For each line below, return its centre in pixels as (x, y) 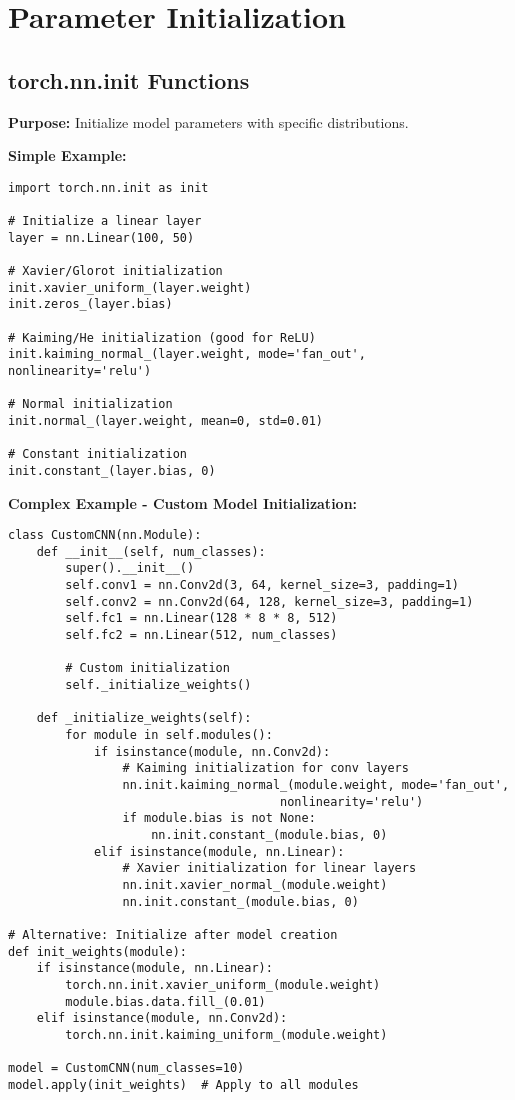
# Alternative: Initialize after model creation (173, 934)
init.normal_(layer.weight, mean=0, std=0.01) (165, 420)
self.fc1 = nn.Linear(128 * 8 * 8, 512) (201, 618)
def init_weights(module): (97, 951)
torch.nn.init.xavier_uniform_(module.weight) (223, 984)
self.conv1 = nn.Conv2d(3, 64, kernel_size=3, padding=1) (262, 585)
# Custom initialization (147, 668)
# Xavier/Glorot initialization (115, 271)
